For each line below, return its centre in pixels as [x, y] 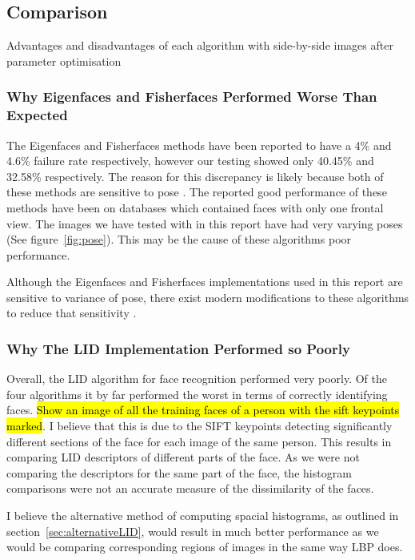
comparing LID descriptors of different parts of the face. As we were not [183, 457]
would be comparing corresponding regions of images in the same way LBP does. [205, 547]
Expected [37, 115]
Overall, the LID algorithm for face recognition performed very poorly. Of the [197, 379]
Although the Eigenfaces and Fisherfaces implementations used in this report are [205, 282]
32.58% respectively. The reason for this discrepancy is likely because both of [195, 176]
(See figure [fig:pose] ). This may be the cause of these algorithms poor [179, 239]
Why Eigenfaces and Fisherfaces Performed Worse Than [192, 97]
